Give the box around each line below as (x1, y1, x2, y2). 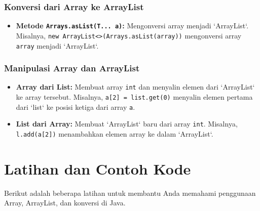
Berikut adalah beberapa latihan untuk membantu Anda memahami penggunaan (4, 187, 256, 198)
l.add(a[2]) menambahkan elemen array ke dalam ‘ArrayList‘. (16, 129, 213, 139)
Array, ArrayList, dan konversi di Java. (4, 197, 126, 208)
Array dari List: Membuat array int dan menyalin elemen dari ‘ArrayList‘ (16, 81, 255, 92)
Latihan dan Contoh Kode (4, 158, 191, 179)
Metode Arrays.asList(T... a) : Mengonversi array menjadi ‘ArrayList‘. (16, 20, 249, 31)
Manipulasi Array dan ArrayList (4, 62, 140, 74)
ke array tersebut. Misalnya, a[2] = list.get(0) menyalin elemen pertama (16, 92, 253, 102)
